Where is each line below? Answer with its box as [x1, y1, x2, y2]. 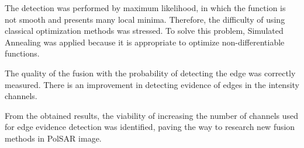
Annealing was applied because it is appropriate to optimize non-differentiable [5, 36, 285, 48]
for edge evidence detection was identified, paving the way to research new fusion [5, 121, 295, 133]
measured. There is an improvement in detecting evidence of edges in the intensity [5, 78, 299, 90]
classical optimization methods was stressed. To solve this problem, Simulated [5, 24, 284, 37]
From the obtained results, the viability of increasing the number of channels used [5, 109, 299, 121]
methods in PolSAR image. [5, 132, 102, 144]
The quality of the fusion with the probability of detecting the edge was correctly [5, 66, 296, 79]
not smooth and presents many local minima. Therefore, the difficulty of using [5, 13, 285, 25]
